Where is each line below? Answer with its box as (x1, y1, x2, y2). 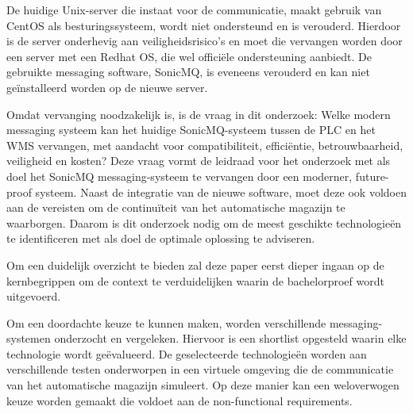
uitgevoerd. (6, 288, 61, 305)
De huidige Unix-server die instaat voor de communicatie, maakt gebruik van (6, 2, 382, 17)
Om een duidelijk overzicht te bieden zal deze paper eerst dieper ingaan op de (6, 256, 384, 273)
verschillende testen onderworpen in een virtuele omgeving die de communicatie (6, 361, 394, 378)
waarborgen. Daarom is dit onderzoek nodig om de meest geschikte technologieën (6, 214, 402, 231)
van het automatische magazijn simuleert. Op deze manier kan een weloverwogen (6, 377, 399, 393)
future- (355, 167, 389, 184)
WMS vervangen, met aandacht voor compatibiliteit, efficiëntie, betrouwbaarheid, (6, 136, 403, 153)
